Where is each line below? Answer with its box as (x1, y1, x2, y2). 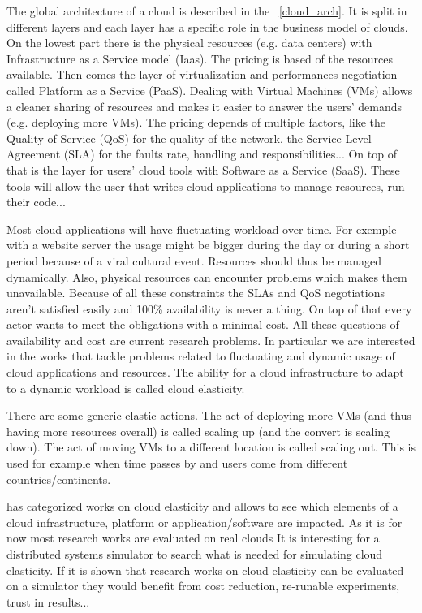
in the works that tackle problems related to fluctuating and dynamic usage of (6, 348, 395, 365)
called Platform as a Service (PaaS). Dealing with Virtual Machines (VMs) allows (6, 81, 413, 98)
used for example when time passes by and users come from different (6, 455, 348, 472)
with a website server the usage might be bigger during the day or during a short (6, 236, 410, 253)
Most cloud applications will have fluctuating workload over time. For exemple (6, 220, 397, 237)
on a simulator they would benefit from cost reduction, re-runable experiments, (6, 577, 400, 594)
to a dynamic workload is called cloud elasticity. (6, 379, 245, 396)
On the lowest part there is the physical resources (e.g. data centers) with (6, 34, 372, 51)
